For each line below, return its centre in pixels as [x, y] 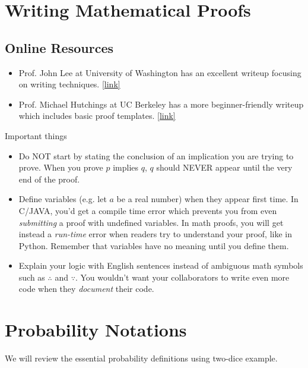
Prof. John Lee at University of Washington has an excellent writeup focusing [160, 72]
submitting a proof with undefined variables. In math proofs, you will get [151, 222]
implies [126, 167]
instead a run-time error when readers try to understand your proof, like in [155, 234]
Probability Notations [96, 330]
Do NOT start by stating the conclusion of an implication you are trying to [156, 155]
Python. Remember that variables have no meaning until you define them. [154, 245]
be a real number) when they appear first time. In [207, 199]
